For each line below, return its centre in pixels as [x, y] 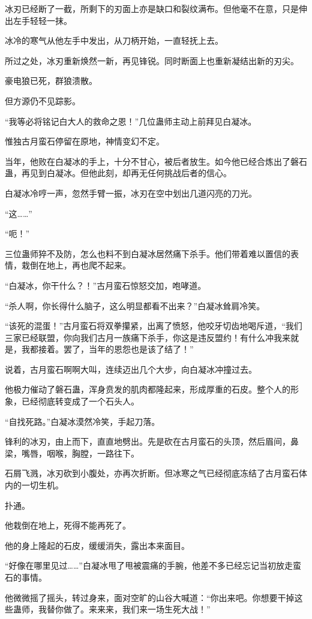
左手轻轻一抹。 [42, 20]
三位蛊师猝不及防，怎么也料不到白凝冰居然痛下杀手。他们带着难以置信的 [148, 253]
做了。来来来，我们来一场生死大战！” [137, 609]
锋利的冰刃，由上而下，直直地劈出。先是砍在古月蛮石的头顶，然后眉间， [148, 441]
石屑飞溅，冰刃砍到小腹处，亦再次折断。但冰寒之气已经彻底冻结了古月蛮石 [152, 473]
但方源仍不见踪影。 [43, 100]
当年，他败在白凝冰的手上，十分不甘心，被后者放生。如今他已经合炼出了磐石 [156, 161]
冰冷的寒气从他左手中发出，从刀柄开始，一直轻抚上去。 [114, 40]
